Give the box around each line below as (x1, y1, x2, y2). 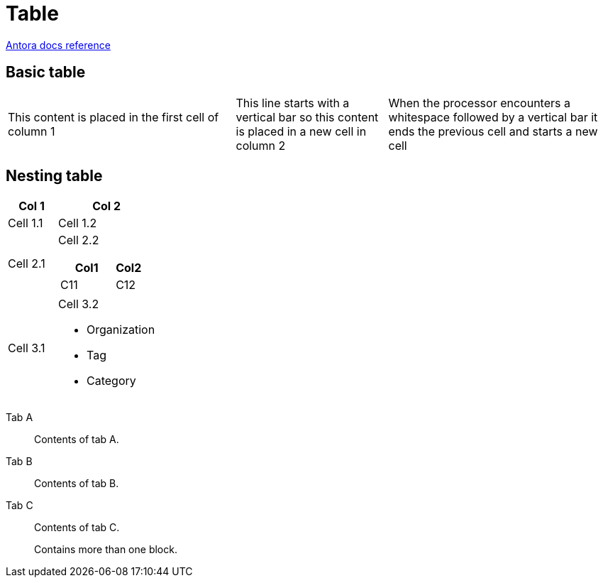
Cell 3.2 (58, 297, 99, 312)
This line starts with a (236, 95, 350, 110)
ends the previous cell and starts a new (388, 124, 598, 138)
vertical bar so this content (236, 109, 379, 124)
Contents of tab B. (34, 477, 119, 490)
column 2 (236, 138, 286, 153)
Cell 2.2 (58, 233, 99, 248)
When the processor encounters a (388, 95, 570, 110)
